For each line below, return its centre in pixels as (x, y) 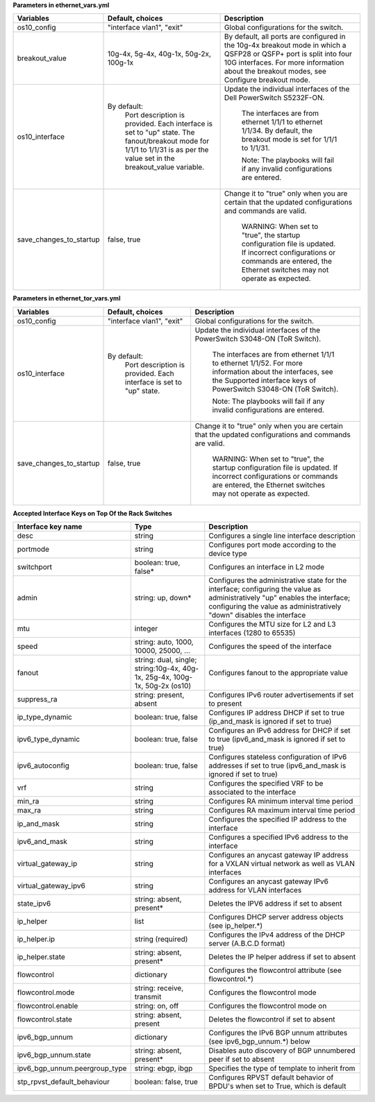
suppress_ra (37, 700)
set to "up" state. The (160, 133)
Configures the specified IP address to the (278, 820)
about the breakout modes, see (275, 71)
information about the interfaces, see (273, 371)
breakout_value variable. (165, 167)
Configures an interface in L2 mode (266, 567)
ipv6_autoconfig (43, 765)
